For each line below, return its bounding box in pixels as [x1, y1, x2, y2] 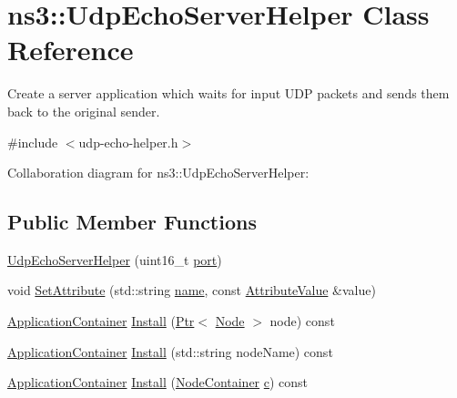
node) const [269, 311, 335, 331]
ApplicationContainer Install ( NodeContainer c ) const [7, 372, 309, 392]
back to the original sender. [7, 101, 160, 120]
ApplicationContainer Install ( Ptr [7, 311, 195, 331]
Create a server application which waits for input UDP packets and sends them [7, 84, 450, 103]
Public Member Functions [7, 208, 257, 236]
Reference [7, 31, 134, 68]
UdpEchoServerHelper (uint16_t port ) [7, 250, 222, 269]
